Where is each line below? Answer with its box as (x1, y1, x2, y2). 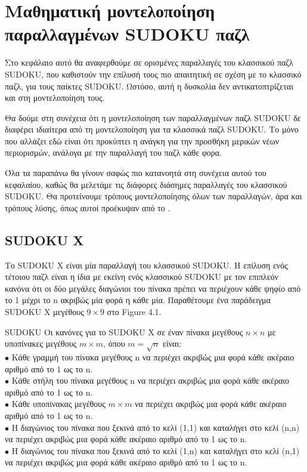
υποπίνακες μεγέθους (5, 337, 77, 350)
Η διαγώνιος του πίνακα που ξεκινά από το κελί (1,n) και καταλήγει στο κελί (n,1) (11, 444, 300, 456)
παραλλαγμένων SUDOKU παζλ (5, 21, 250, 46)
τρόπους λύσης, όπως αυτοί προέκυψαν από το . (5, 201, 170, 214)
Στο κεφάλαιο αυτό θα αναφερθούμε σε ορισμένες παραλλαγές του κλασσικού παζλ (5, 56, 293, 69)
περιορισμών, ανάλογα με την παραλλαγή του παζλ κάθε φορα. (5, 146, 222, 159)
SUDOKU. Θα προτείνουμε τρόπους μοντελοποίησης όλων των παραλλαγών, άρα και (5, 190, 302, 202)
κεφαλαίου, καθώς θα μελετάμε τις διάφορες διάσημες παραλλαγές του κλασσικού (5, 178, 287, 190)
